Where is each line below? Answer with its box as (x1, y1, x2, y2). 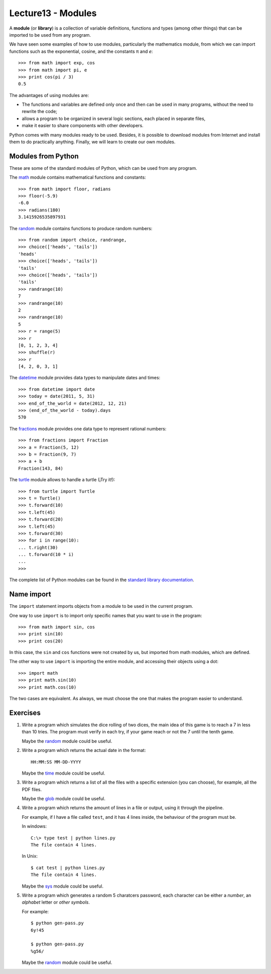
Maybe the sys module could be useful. (22, 883, 104, 889)
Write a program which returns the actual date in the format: (22, 747, 146, 753)
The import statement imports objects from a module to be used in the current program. (9, 603, 193, 609)
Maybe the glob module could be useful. (22, 796, 105, 802)
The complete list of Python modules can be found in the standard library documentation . (9, 577, 194, 583)
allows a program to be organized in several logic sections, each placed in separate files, (22, 116, 206, 122)
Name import (9, 590, 51, 599)
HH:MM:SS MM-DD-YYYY (31, 759, 81, 765)
